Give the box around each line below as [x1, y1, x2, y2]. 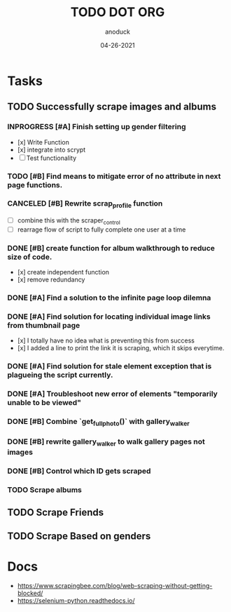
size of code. [7, 252, 52, 262]
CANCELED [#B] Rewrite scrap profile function [7, 199, 163, 210]
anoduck [104, 27, 131, 36]
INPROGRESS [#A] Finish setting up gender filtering [7, 122, 186, 132]
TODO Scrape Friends [7, 506, 104, 518]
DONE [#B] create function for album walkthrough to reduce [7, 243, 216, 253]
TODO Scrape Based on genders [7, 531, 151, 543]
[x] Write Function [17, 138, 70, 146]
